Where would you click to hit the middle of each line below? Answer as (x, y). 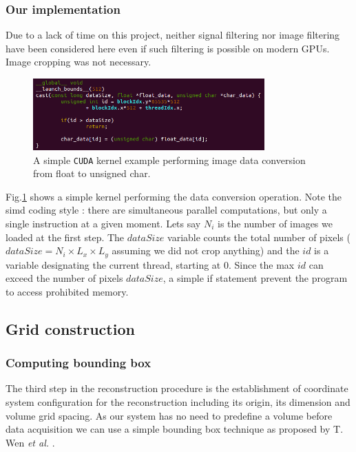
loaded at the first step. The (65, 237)
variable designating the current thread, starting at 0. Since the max (150, 264)
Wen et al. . (30, 442)
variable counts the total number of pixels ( (259, 237)
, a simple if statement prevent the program (255, 278)
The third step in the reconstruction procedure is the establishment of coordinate (177, 388)
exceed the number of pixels (64, 278)
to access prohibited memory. (67, 291)
